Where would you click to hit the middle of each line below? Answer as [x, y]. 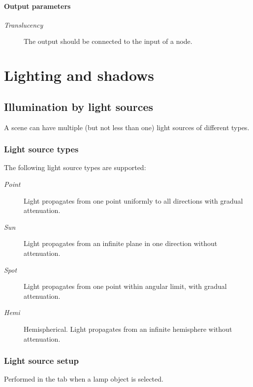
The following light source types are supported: [75, 167]
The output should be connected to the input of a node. [108, 41]
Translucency [24, 24]
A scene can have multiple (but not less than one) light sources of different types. [127, 127]
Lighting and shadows [79, 75]
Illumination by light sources [79, 106]
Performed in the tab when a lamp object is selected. [84, 379]
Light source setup [42, 361]
